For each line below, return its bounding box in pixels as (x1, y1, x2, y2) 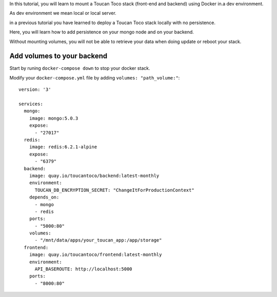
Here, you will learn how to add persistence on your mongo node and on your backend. (9, 29, 194, 35)
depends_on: (29, 194, 60, 200)
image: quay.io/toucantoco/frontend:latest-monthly (29, 252, 162, 258)
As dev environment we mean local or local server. (9, 10, 116, 16)
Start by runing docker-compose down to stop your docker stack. (9, 65, 151, 71)
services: (18, 101, 43, 107)
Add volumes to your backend (9, 52, 108, 61)
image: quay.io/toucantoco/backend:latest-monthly (29, 172, 160, 179)
